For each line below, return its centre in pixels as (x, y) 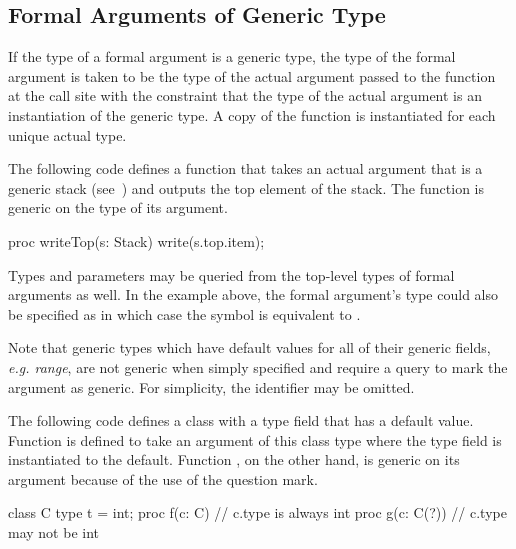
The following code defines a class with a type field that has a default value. (241, 420)
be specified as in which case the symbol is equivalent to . (184, 313)
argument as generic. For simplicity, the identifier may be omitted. (211, 386)
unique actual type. (67, 134)
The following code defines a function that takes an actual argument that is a (245, 168)
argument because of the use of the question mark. (163, 478)
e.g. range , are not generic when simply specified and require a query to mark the (258, 366)
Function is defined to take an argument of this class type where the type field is (255, 439)
